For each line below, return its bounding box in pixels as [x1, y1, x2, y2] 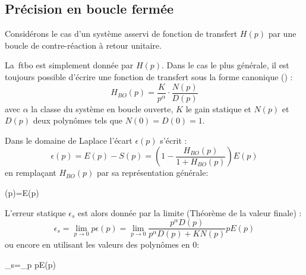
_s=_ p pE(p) [5, 258, 56, 270]
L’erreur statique [5, 206, 66, 219]
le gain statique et [185, 102, 251, 115]
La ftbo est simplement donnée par [5, 59, 134, 71]
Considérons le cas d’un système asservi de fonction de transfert [5, 27, 238, 40]
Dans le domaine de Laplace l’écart [5, 134, 133, 146]
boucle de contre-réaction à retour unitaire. [5, 39, 162, 51]
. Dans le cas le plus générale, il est [162, 59, 289, 71]
